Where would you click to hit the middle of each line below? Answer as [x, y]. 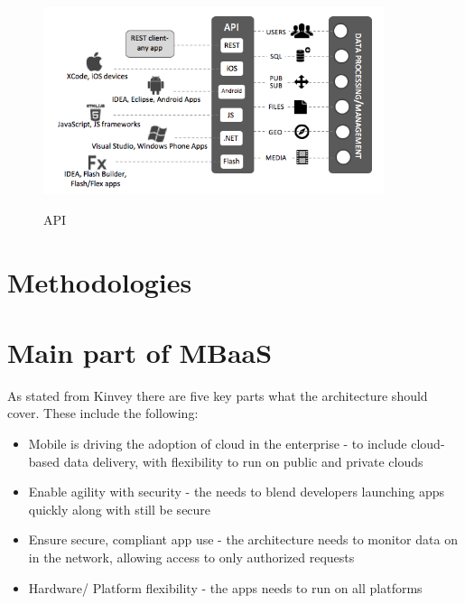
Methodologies [100, 281]
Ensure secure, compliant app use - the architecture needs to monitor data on [243, 539]
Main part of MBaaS [140, 352]
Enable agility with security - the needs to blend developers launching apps [237, 492]
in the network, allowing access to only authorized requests [191, 557]
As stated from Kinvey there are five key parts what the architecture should [218, 395]
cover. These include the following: [103, 413]
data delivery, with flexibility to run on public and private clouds [243, 461]
